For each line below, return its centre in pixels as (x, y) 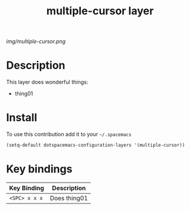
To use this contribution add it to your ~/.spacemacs (69, 134)
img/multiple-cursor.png (36, 41)
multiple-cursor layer (100, 11)
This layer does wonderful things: (47, 82)
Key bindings (39, 169)
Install (22, 118)
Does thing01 (69, 198)
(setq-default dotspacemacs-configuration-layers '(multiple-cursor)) (96, 145)
